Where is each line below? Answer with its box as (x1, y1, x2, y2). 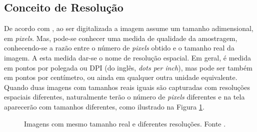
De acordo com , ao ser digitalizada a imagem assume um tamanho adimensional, (4, 23, 253, 33)
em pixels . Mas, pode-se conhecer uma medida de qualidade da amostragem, (4, 32, 237, 43)
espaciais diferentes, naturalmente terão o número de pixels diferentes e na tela (4, 91, 245, 102)
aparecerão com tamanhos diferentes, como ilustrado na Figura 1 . (4, 101, 204, 111)
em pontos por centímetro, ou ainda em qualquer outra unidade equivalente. (4, 72, 237, 82)
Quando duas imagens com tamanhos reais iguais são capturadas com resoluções (4, 81, 250, 92)
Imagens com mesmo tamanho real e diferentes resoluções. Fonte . (24, 118, 226, 128)
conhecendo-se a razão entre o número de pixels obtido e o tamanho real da (4, 42, 234, 53)
